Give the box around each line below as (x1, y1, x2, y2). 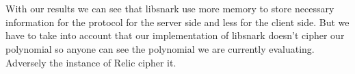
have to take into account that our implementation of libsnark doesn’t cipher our (5, 28, 345, 42)
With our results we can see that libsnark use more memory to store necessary (5, 1, 334, 16)
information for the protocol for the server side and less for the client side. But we (5, 14, 350, 29)
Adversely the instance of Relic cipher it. (5, 55, 176, 69)
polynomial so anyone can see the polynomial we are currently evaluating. (5, 41, 315, 56)
